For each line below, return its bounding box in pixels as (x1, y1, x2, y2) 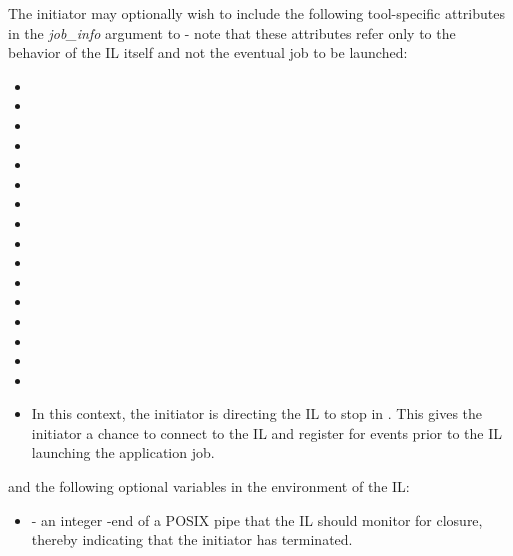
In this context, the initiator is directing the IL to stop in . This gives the (31, 403, 483, 424)
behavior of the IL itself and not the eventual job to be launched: (8, 42, 408, 63)
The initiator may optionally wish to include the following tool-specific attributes (8, 3, 505, 23)
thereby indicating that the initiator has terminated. (31, 529, 353, 550)
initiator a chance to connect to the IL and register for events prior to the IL (31, 422, 502, 443)
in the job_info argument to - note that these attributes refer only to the (8, 22, 456, 43)
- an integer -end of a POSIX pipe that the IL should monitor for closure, (31, 509, 483, 530)
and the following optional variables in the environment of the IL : (8, 476, 410, 497)
